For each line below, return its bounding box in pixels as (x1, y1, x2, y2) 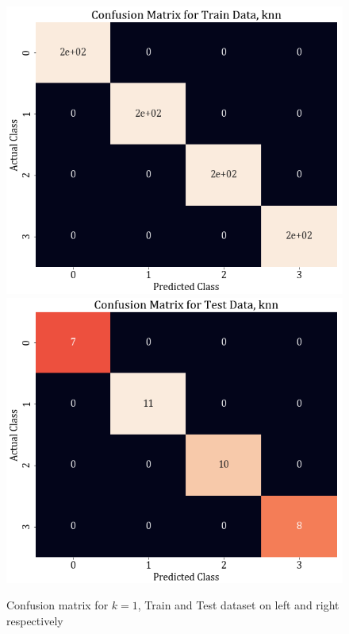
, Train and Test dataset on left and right (137, 597, 339, 613)
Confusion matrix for (6, 597, 109, 613)
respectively (6, 612, 63, 628)
